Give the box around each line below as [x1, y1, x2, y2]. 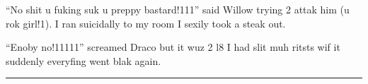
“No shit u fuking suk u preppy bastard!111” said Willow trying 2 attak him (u [6, 2, 350, 16]
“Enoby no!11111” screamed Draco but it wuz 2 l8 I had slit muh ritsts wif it [6, 40, 340, 54]
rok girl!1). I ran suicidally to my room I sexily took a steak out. [6, 16, 286, 30]
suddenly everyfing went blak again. [6, 53, 161, 68]
